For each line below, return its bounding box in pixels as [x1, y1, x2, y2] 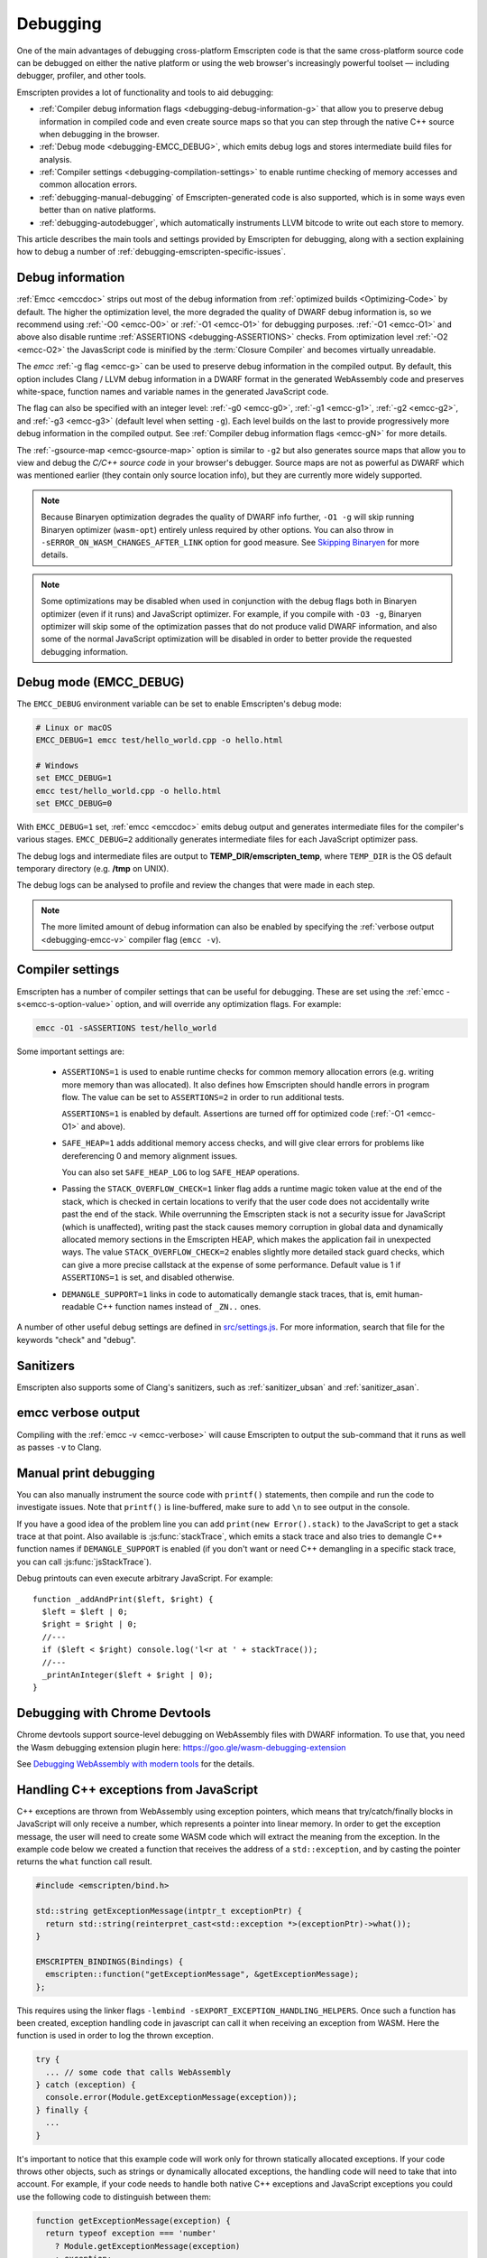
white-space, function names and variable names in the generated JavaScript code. [16, 387, 329, 397]
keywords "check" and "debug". [16, 1334, 137, 1345]
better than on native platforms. [39, 204, 157, 216]
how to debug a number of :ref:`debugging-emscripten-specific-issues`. [16, 247, 286, 257]
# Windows [35, 760, 79, 770]
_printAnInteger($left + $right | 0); [41, 1669, 214, 1680]
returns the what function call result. [16, 1856, 152, 1867]
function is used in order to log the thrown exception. [16, 2030, 214, 2041]
